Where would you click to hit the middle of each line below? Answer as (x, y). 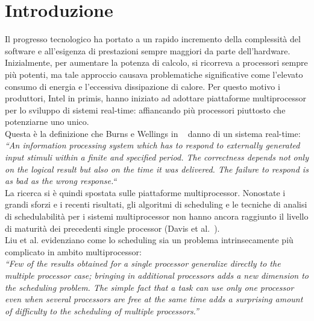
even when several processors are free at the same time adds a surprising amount (154, 299)
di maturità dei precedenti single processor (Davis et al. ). (112, 228)
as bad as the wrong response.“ (61, 181)
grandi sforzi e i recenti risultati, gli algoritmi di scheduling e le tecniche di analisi (156, 204)
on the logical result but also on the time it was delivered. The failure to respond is (157, 169)
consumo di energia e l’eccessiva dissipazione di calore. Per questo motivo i (143, 86)
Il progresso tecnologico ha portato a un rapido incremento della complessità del (153, 39)
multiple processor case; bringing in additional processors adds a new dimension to (157, 275)
